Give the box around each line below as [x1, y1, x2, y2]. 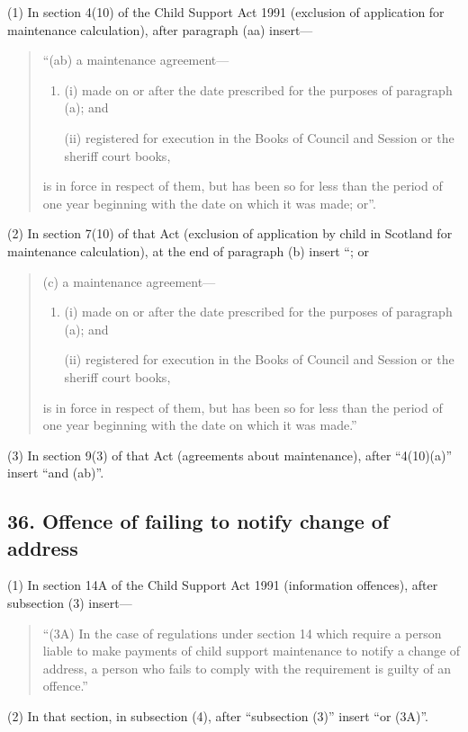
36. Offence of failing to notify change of [7, 507, 390, 535]
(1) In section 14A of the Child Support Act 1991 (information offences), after [7, 576, 438, 594]
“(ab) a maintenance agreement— [42, 50, 229, 69]
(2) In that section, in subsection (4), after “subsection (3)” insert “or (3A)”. [7, 707, 429, 726]
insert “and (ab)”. [7, 463, 104, 482]
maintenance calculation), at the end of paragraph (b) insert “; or [7, 241, 369, 260]
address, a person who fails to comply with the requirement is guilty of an [42, 658, 452, 677]
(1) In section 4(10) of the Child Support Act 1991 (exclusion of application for [7, 3, 445, 21]
